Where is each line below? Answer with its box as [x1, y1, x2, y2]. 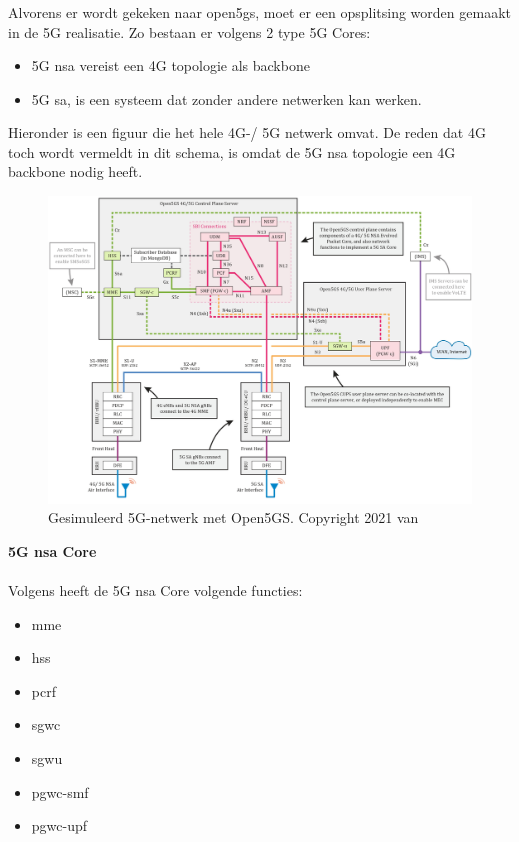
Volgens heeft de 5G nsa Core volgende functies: [8, 580, 303, 601]
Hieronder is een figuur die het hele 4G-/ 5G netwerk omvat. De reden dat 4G [8, 122, 486, 143]
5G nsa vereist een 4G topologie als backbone [31, 55, 310, 76]
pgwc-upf [31, 815, 88, 836]
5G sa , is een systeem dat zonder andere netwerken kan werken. [31, 88, 422, 109]
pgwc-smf [31, 781, 89, 802]
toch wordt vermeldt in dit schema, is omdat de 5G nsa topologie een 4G [8, 141, 456, 162]
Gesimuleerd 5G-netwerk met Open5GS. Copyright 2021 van [48, 507, 419, 528]
